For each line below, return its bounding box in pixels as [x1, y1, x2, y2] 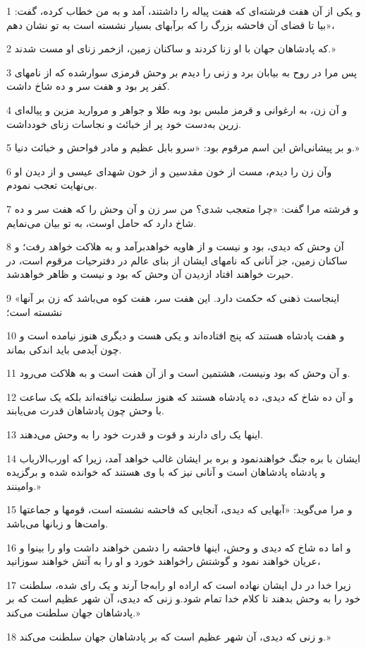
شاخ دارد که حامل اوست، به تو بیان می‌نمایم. [6, 215, 197, 230]
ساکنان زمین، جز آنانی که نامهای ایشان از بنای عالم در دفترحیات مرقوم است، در [6, 252, 348, 267]
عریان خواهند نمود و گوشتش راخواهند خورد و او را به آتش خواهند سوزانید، [6, 554, 321, 568]
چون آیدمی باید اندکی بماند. [6, 341, 122, 356]
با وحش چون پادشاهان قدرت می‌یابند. [6, 403, 164, 418]
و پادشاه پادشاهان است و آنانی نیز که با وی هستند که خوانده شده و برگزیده [6, 464, 326, 479]
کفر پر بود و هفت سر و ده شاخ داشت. [6, 78, 170, 93]
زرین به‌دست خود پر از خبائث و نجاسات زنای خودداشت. [6, 116, 241, 131]
